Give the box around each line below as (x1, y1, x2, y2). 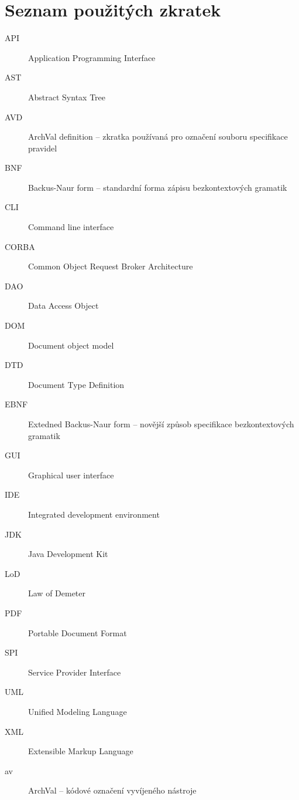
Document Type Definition (28, 378, 125, 390)
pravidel (28, 141, 57, 154)
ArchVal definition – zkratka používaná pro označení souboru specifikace (28, 130, 288, 143)
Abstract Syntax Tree (28, 90, 105, 103)
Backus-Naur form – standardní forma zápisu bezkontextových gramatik (28, 181, 287, 193)
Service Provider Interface (28, 666, 121, 678)
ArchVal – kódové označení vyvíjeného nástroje (28, 784, 197, 796)
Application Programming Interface (28, 51, 156, 63)
